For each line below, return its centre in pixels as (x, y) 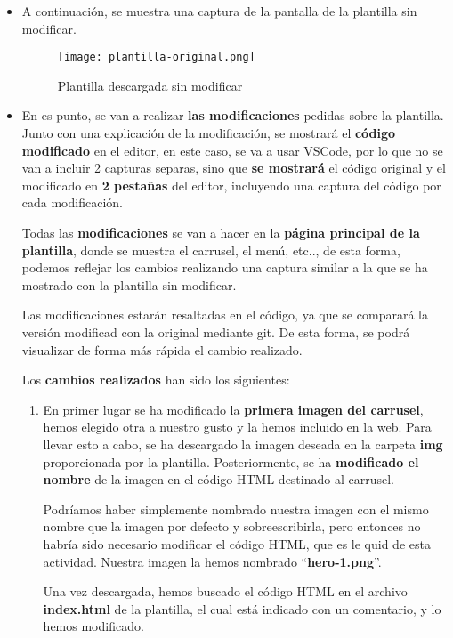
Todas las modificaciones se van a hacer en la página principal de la (221, 232)
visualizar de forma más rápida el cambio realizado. (162, 349)
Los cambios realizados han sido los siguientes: (156, 380)
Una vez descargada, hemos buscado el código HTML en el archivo (225, 591)
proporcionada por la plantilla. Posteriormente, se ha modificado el (231, 461)
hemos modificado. (93, 626)
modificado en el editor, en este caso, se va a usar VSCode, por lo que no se (232, 150)
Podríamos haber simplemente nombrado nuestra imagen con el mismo (236, 509)
